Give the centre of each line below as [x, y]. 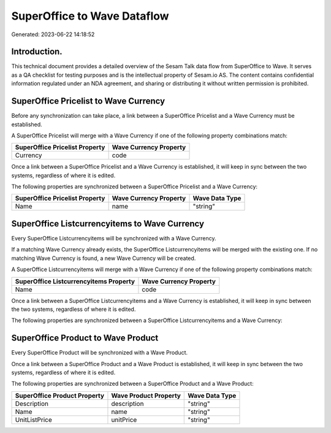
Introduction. [37, 52]
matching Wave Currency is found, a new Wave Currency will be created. [104, 258]
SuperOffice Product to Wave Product [85, 338]
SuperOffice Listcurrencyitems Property [75, 281]
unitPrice [124, 420]
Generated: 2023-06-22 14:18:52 [53, 34]
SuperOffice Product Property [59, 396]
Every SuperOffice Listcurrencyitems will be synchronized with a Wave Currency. [114, 238]
